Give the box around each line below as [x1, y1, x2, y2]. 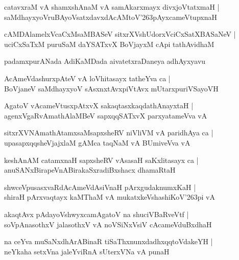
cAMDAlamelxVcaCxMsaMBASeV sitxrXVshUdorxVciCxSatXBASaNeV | [4, 29, 236, 39]
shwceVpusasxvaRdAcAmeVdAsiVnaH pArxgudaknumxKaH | [4, 181, 196, 192]
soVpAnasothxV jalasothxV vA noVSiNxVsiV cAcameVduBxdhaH [4, 219, 212, 229]
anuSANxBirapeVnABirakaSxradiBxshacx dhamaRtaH [4, 164, 176, 175]
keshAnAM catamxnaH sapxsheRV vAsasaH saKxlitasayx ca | [4, 154, 199, 165]
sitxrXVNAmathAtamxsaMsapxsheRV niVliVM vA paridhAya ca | [4, 127, 213, 138]
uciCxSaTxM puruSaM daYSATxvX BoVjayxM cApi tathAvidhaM [4, 38, 214, 49]
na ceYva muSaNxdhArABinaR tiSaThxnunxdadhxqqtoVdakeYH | [4, 236, 213, 247]
